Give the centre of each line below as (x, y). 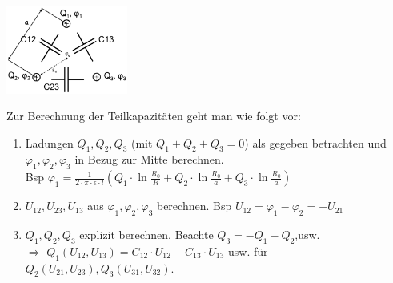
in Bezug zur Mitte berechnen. (149, 159)
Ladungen (49, 142)
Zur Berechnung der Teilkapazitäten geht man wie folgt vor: (154, 116)
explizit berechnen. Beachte (146, 234)
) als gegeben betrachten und (315, 142)
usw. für (248, 251)
